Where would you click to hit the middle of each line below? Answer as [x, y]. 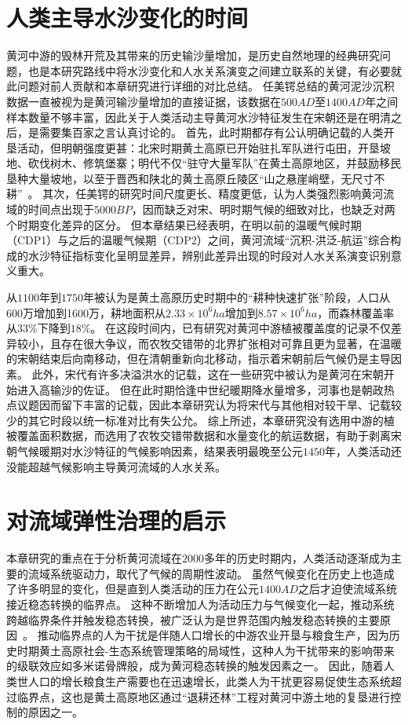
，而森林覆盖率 [356, 312]
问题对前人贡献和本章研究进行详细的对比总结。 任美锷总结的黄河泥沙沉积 [206, 86]
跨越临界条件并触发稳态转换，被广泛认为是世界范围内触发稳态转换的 [182, 619]
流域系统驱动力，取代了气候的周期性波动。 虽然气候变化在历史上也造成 [211, 573]
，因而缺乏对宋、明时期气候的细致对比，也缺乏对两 [263, 209]
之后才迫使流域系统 [348, 589]
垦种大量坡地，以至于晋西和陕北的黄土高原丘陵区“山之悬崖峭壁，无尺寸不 [196, 178]
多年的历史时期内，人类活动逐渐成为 [297, 558]
